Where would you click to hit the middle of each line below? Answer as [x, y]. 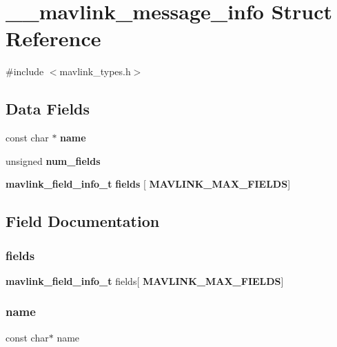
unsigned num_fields [53, 160]
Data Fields [48, 109]
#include [25, 71]
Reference [53, 38]
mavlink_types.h [95, 71]
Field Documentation [83, 221]
